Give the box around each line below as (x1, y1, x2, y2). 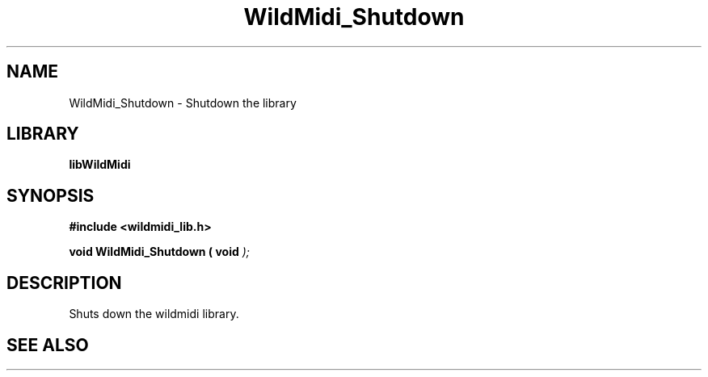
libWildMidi (69, 157, 131, 172)
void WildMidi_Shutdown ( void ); (69, 245, 251, 259)
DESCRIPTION (6, 272, 122, 293)
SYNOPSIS (6, 185, 95, 206)
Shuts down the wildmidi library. (69, 307, 239, 321)
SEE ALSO (6, 334, 89, 355)
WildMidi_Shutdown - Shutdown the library (69, 95, 297, 110)
